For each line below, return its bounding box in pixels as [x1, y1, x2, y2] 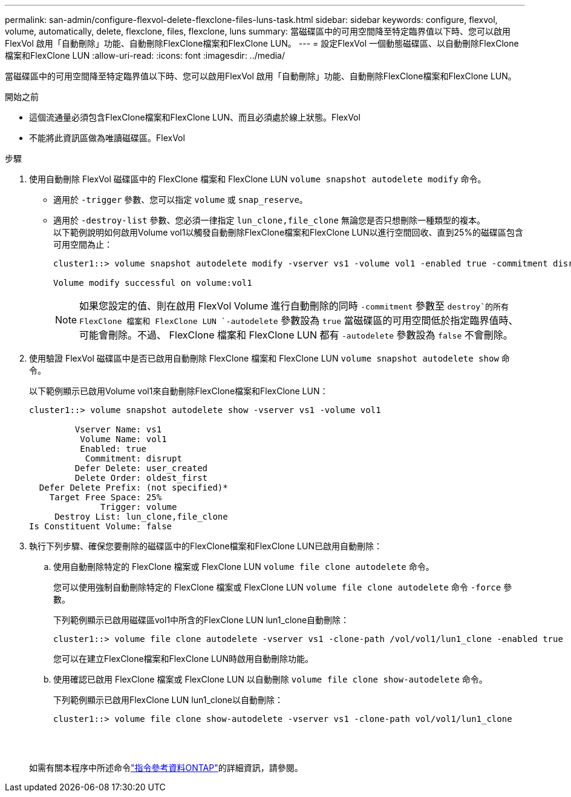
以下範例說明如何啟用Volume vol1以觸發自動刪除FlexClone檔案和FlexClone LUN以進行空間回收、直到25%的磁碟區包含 [53, 227, 524, 237]
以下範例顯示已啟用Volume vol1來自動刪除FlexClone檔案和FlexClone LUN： [29, 386, 328, 396]
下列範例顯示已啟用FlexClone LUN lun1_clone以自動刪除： [53, 695, 284, 705]
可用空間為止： [53, 239, 113, 250]
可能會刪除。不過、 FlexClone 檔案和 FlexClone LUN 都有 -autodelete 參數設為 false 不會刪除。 [79, 329, 513, 341]
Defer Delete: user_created [74, 463, 208, 473]
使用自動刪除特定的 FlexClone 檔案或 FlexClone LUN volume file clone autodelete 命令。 [53, 561, 434, 572]
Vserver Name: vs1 [74, 425, 162, 434]
